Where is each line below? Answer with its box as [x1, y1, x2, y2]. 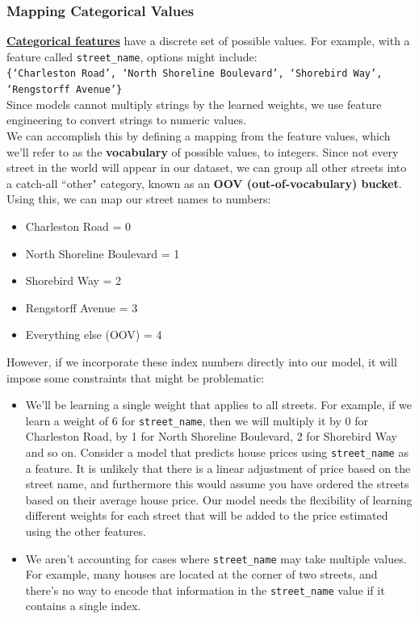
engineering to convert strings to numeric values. [6, 111, 247, 128]
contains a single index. [25, 597, 141, 614]
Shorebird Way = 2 [25, 272, 122, 289]
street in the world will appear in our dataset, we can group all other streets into [6, 159, 407, 176]
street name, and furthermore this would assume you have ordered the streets [25, 475, 409, 492]
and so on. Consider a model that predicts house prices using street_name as [25, 443, 409, 460]
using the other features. [25, 522, 146, 539]
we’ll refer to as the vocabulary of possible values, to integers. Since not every [6, 143, 399, 160]
